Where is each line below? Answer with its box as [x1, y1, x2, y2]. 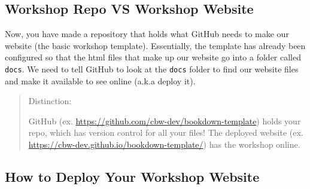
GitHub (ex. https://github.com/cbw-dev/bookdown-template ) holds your [28, 114, 301, 127]
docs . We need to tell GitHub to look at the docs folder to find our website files [5, 62, 299, 75]
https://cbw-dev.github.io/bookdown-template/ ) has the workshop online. [28, 138, 300, 151]
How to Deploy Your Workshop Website [5, 167, 260, 185]
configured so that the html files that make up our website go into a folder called [5, 51, 301, 63]
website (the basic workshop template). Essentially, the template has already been [5, 39, 306, 51]
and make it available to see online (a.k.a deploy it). [5, 74, 196, 87]
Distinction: [28, 94, 72, 107]
